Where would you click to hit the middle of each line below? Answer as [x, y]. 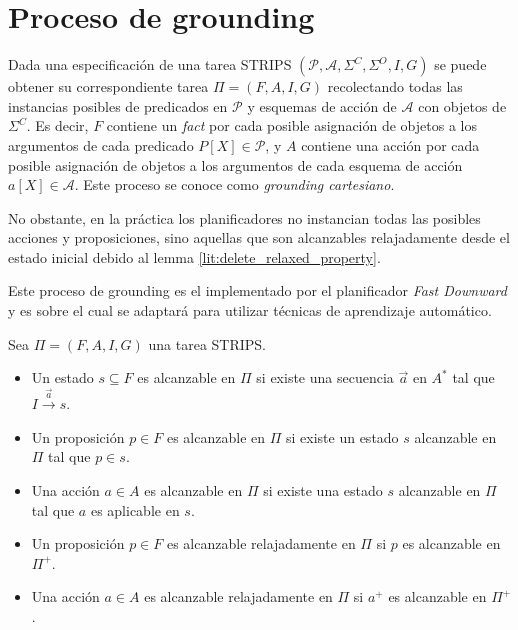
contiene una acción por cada [390, 144]
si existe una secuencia [325, 377]
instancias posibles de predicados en [118, 105]
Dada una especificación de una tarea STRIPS [150, 64]
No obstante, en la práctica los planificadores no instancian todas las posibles [244, 217]
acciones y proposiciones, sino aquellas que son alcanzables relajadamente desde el [259, 237]
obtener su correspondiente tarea [108, 86]
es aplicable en [135, 509]
